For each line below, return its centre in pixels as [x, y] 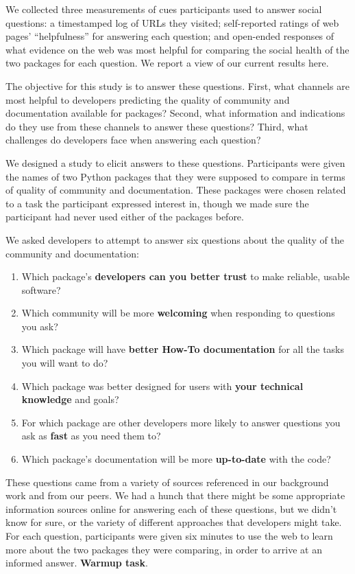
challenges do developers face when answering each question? [133, 140]
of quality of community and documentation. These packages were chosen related [176, 190]
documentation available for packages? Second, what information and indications [175, 113]
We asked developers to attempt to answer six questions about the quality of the [175, 239]
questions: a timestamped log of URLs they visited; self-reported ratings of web [172, 22]
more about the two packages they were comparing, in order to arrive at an [164, 549]
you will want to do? [65, 363]
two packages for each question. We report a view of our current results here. [167, 63]
